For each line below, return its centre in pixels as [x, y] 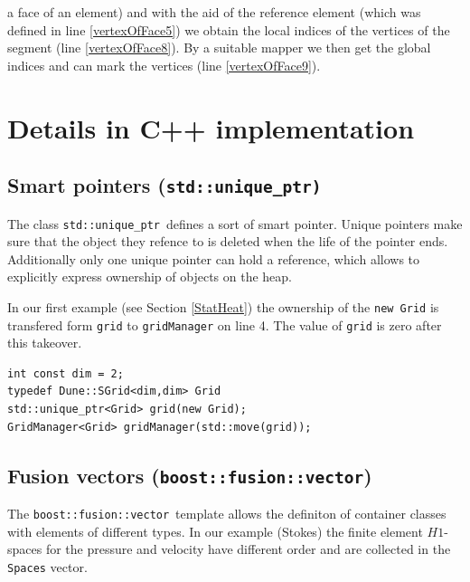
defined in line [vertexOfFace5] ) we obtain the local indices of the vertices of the [229, 29]
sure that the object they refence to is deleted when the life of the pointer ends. [228, 241]
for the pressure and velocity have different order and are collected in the [248, 549]
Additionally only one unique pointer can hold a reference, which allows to [214, 258]
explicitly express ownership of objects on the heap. [150, 277]
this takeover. [45, 343]
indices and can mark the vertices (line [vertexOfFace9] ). [164, 65]
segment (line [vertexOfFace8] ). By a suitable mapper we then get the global [219, 48]
